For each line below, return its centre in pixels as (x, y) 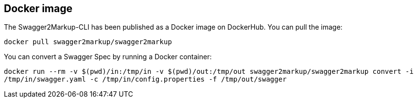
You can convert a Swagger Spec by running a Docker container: (108, 57)
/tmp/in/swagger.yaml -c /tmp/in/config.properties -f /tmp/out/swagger (145, 79)
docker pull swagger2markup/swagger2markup (88, 42)
